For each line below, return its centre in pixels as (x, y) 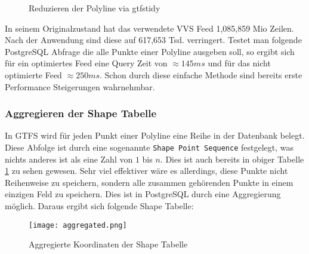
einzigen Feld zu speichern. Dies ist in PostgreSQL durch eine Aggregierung (143, 194)
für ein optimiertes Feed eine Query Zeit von (86, 63)
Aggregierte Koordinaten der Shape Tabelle (108, 244)
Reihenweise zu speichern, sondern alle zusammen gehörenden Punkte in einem (149, 182)
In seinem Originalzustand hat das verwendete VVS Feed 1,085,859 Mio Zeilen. (149, 28)
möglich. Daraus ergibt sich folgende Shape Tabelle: (99, 206)
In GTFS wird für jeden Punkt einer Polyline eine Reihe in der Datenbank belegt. (155, 135)
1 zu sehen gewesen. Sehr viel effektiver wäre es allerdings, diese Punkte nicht (146, 171)
